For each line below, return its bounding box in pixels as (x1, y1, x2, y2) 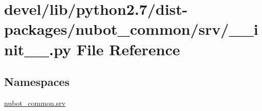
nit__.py (4, 38, 71, 59)
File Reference (76, 38, 180, 59)
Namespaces (4, 74, 70, 90)
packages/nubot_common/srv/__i (4, 18, 258, 39)
